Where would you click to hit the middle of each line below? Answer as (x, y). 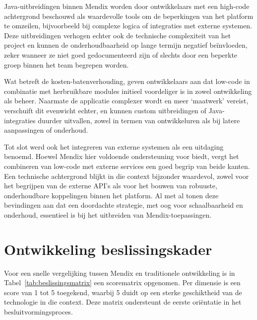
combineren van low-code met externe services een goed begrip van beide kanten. (127, 166)
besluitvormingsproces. (38, 311)
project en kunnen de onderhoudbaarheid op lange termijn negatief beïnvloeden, (126, 45)
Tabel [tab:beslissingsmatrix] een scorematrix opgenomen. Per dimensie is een (122, 282)
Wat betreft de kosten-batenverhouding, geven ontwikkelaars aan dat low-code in (127, 81)
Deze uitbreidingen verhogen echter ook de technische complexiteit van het (118, 35)
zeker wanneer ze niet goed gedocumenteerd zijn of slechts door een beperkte (121, 54)
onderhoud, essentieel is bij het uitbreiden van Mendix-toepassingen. (108, 214)
